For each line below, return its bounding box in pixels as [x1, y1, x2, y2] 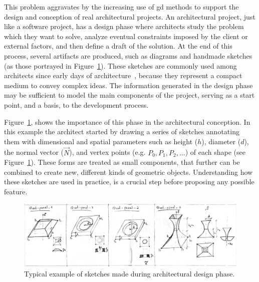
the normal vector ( [4, 147, 64, 157]
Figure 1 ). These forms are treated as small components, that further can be [4, 157, 240, 167]
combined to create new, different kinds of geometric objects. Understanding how [4, 166, 253, 177]
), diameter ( [201, 136, 241, 146]
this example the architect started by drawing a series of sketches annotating [4, 126, 239, 137]
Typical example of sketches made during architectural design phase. [24, 268, 235, 278]
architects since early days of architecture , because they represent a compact [4, 70, 242, 81]
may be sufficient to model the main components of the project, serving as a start [4, 90, 255, 100]
